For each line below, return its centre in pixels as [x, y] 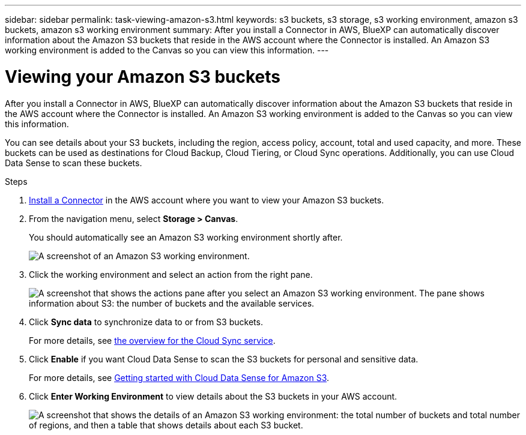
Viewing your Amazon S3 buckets [143, 76]
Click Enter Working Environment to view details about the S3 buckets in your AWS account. [213, 396]
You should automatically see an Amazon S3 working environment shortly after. [186, 237]
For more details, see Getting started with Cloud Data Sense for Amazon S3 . [179, 377]
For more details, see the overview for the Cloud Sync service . [152, 340]
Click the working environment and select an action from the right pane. [171, 274]
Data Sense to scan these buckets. [74, 163]
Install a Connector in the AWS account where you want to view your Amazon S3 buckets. [207, 200]
